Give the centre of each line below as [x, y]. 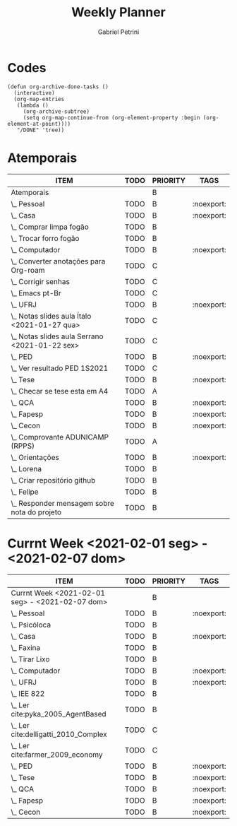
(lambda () [33, 105]
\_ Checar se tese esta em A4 [60, 391]
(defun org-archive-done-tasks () [58, 87]
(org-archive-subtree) [56, 111]
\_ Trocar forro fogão [45, 238]
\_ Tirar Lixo [30, 659]
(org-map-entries [39, 99]
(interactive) [34, 93]
